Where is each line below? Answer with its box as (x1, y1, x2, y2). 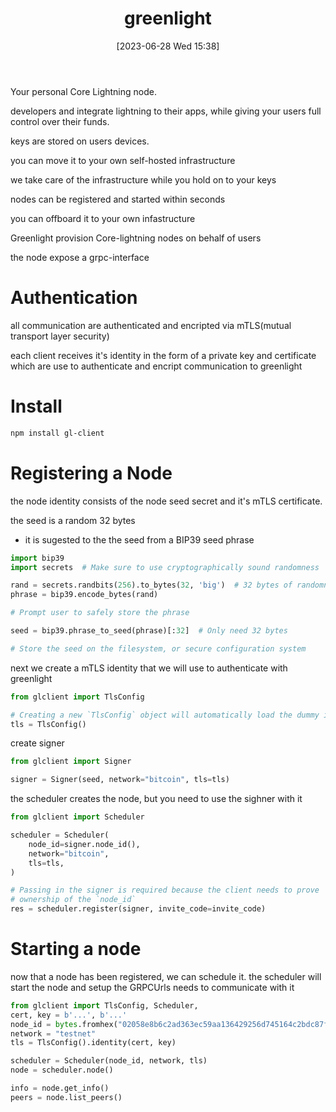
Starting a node (10, 938, 142, 961)
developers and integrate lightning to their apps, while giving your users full (10, 105, 322, 117)
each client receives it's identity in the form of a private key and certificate (10, 349, 317, 361)
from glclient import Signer (10, 757, 132, 767)
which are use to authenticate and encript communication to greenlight (10, 360, 303, 372)
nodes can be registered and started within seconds (10, 193, 226, 205)
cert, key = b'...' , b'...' (10, 1010, 128, 1020)
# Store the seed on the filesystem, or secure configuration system (10, 643, 307, 654)
